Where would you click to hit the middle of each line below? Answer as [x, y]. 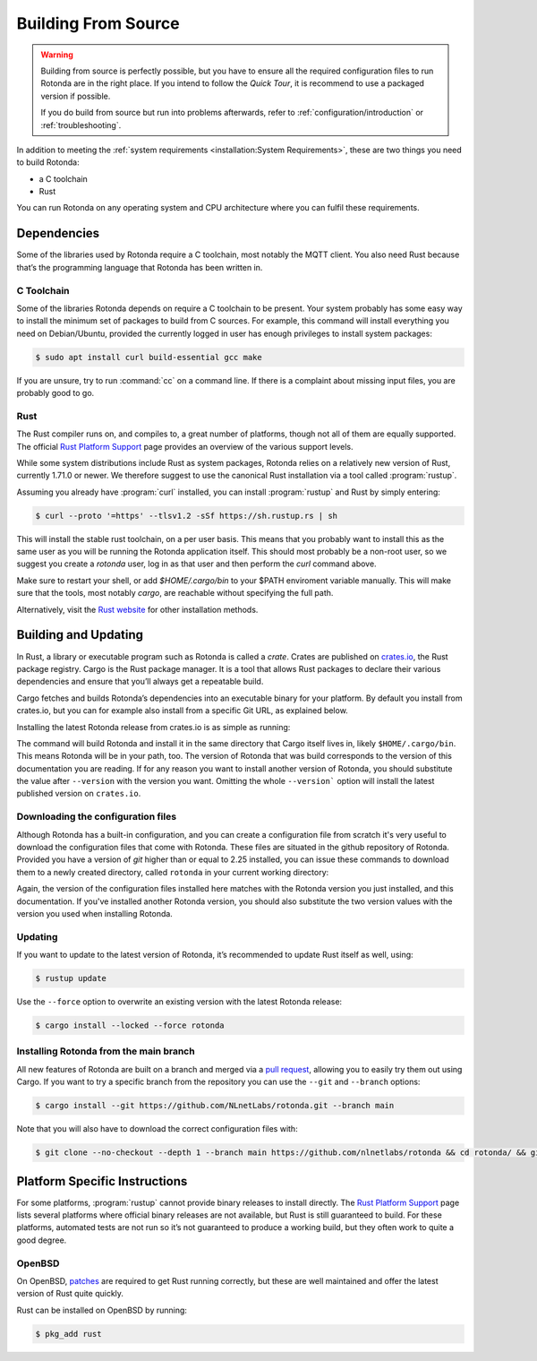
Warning [57, 55]
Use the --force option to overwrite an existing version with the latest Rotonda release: [179, 1002]
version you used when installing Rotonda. [95, 913]
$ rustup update [71, 978]
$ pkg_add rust [68, 1334]
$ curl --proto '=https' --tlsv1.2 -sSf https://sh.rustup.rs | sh [187, 516]
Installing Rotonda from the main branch [106, 1051]
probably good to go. [55, 393]
